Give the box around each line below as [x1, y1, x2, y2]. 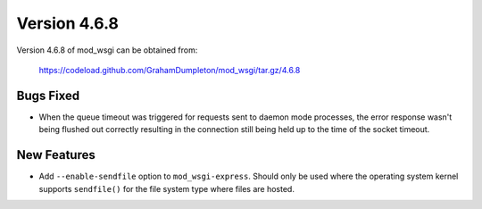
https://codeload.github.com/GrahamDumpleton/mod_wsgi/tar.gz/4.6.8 [38, 64, 301, 75]
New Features [16, 147, 96, 163]
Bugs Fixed [16, 88, 80, 103]
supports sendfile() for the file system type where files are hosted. [38, 183, 295, 194]
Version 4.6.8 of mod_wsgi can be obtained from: [16, 45, 198, 55]
